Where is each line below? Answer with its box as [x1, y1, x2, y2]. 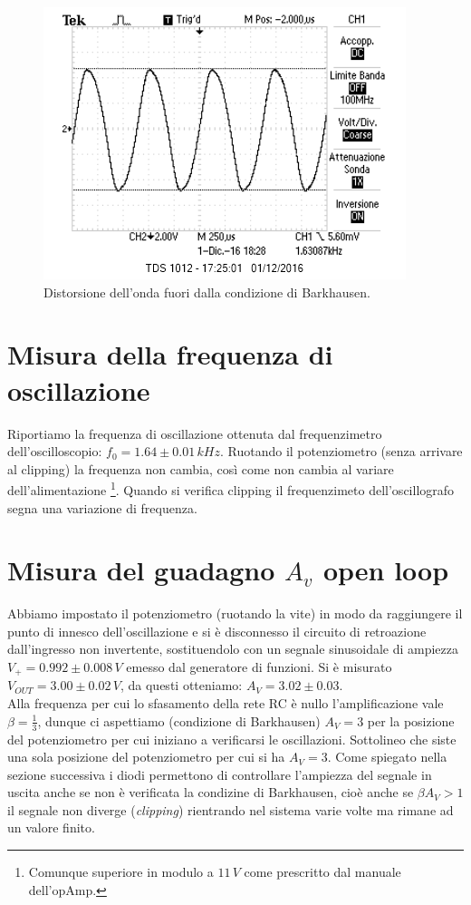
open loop [322, 551, 449, 589]
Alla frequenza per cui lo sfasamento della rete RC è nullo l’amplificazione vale [7, 694, 444, 713]
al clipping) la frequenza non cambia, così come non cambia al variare [7, 459, 394, 478]
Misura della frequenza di [7, 336, 333, 373]
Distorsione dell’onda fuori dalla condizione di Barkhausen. [43, 282, 370, 301]
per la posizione [367, 711, 455, 730]
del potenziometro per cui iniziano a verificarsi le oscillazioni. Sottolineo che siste [7, 729, 457, 748]
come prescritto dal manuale [244, 862, 401, 881]
